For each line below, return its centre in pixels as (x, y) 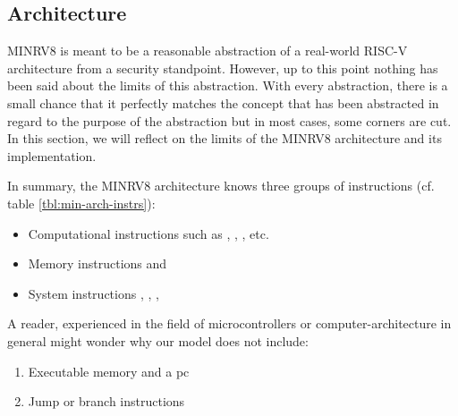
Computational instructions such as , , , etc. (148, 233)
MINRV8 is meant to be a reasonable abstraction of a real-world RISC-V (208, 51)
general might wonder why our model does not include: (158, 340)
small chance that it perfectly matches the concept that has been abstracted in (223, 102)
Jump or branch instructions (106, 401)
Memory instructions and (98, 263)
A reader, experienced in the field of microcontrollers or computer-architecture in (229, 323)
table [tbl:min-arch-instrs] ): (81, 203)
